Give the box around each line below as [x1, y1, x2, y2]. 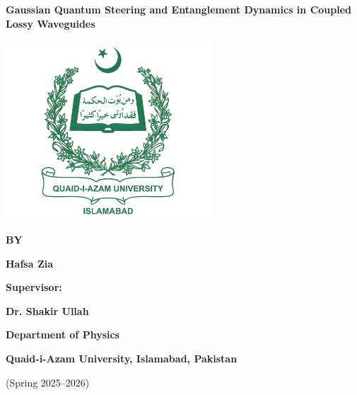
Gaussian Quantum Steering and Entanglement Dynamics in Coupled [6, 2, 352, 16]
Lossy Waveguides [6, 16, 95, 30]
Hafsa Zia [6, 256, 54, 270]
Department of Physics [6, 327, 119, 342]
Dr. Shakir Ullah [6, 303, 89, 318]
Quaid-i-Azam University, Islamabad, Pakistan [6, 350, 238, 365]
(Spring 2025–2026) [6, 374, 90, 389]
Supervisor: [6, 280, 62, 294]
